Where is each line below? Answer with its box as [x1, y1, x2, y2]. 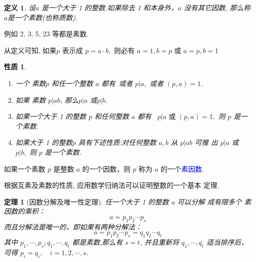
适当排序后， [206, 237, 248, 247]
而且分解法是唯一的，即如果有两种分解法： [4, 221, 142, 232]
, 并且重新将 [140, 237, 179, 247]
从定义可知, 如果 [4, 45, 57, 55]
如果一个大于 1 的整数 [15, 111, 86, 121]
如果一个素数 [4, 163, 45, 174]
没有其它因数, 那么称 [184, 2, 251, 12]
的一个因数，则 [82, 163, 131, 174]
